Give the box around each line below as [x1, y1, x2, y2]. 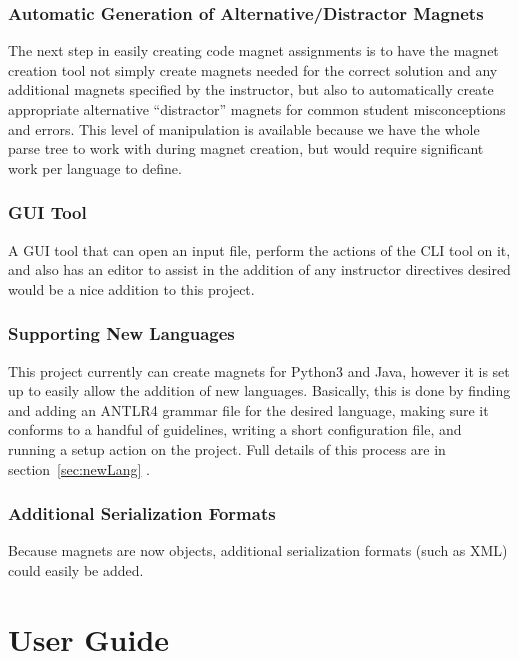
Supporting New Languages [8, 321, 235, 346]
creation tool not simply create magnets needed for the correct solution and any [8, 59, 498, 80]
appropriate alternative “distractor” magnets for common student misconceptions [8, 99, 506, 119]
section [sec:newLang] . [8, 458, 150, 479]
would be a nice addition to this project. [8, 278, 255, 299]
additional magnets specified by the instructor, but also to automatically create [8, 79, 494, 100]
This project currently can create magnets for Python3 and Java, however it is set [8, 360, 510, 381]
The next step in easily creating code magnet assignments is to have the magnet [8, 40, 499, 61]
